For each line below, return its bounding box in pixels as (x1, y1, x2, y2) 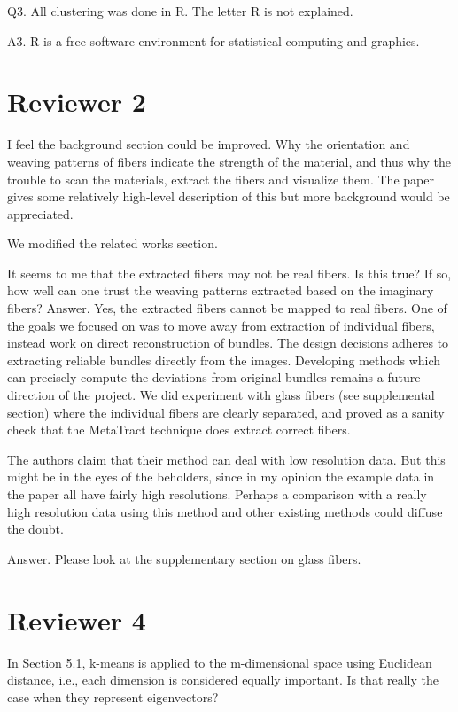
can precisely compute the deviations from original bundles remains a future (7, 368, 421, 387)
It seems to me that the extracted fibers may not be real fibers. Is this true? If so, (7, 263, 452, 282)
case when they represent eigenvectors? (7, 687, 219, 706)
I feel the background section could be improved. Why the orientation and (7, 135, 410, 153)
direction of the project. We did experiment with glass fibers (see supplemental (7, 386, 435, 404)
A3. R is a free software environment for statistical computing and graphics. (7, 31, 420, 50)
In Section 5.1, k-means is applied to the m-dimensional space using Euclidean (7, 653, 432, 671)
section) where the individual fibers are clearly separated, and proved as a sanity (7, 403, 445, 421)
